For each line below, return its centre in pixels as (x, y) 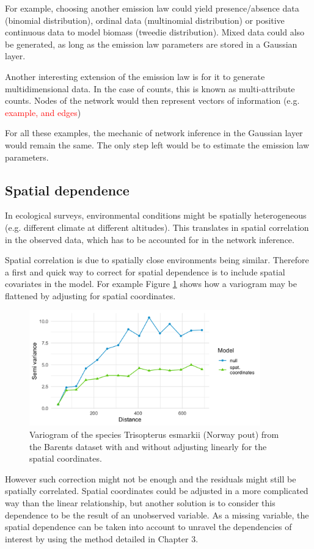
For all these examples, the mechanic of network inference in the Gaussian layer (154, 133)
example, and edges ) (43, 112)
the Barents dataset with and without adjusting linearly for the (148, 446)
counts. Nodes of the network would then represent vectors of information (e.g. (152, 100)
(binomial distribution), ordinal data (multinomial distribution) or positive (145, 20)
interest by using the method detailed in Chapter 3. (102, 538)
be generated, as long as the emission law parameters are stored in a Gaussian (151, 44)
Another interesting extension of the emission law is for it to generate (135, 76)
